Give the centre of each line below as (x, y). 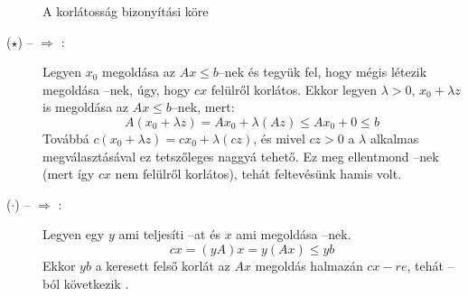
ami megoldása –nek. (294, 234)
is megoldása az (86, 107)
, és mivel (279, 138)
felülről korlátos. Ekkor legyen (294, 89)
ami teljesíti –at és (169, 234)
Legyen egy (74, 234)
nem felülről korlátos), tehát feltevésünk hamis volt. (258, 174)
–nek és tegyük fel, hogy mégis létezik (323, 72)
